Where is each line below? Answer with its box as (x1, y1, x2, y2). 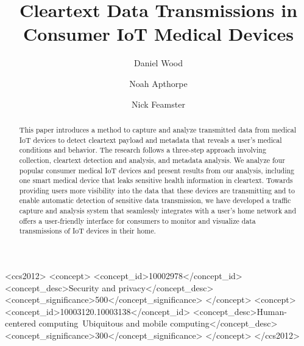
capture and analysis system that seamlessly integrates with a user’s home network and (19, 206, 297, 216)
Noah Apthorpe (129, 77, 188, 89)
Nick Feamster (132, 97, 185, 110)
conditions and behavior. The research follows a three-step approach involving (19, 145, 266, 155)
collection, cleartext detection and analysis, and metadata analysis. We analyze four (19, 154, 285, 165)
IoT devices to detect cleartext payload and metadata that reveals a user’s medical (19, 134, 282, 145)
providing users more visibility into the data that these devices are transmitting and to (19, 185, 295, 195)
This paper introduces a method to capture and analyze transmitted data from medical (19, 124, 296, 134)
